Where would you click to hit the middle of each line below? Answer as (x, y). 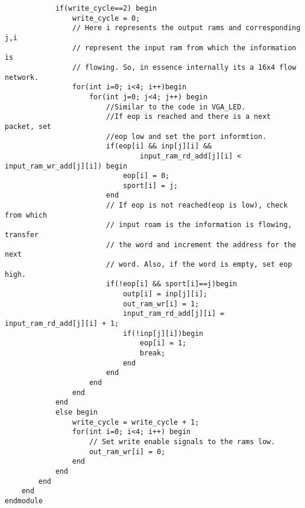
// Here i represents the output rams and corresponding (186, 28)
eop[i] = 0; (146, 176)
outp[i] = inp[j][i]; (165, 294)
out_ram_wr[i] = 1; (161, 304)
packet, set (28, 126)
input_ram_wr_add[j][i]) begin (66, 166)
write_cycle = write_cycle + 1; (136, 422)
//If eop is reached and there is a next (188, 117)
